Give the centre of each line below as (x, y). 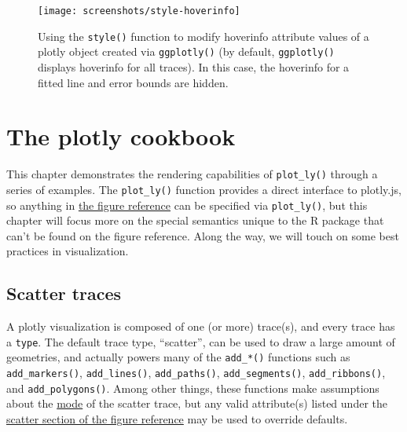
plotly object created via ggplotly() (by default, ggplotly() (186, 51)
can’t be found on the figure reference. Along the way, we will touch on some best (203, 235)
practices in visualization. (68, 251)
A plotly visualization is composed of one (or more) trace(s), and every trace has (201, 326)
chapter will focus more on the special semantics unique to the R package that (195, 220)
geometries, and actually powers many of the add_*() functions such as (178, 357)
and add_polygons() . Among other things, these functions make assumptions (193, 388)
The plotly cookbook (121, 136)
